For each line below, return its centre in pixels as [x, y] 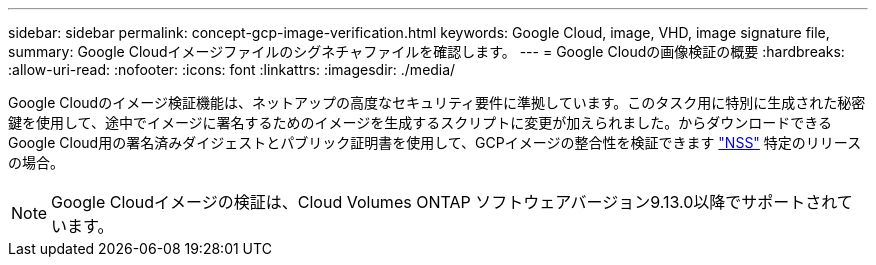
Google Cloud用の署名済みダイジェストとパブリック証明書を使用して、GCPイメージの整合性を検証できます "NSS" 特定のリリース [435, 142]
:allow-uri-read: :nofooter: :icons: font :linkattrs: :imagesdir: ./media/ [232, 69]
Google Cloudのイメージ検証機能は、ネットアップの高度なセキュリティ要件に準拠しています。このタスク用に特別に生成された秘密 [437, 102]
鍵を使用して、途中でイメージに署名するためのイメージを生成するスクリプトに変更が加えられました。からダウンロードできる [420, 122]
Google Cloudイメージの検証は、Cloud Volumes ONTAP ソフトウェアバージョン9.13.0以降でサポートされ [444, 202]
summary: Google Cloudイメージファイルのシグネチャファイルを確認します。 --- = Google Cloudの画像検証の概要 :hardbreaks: [426, 51]
